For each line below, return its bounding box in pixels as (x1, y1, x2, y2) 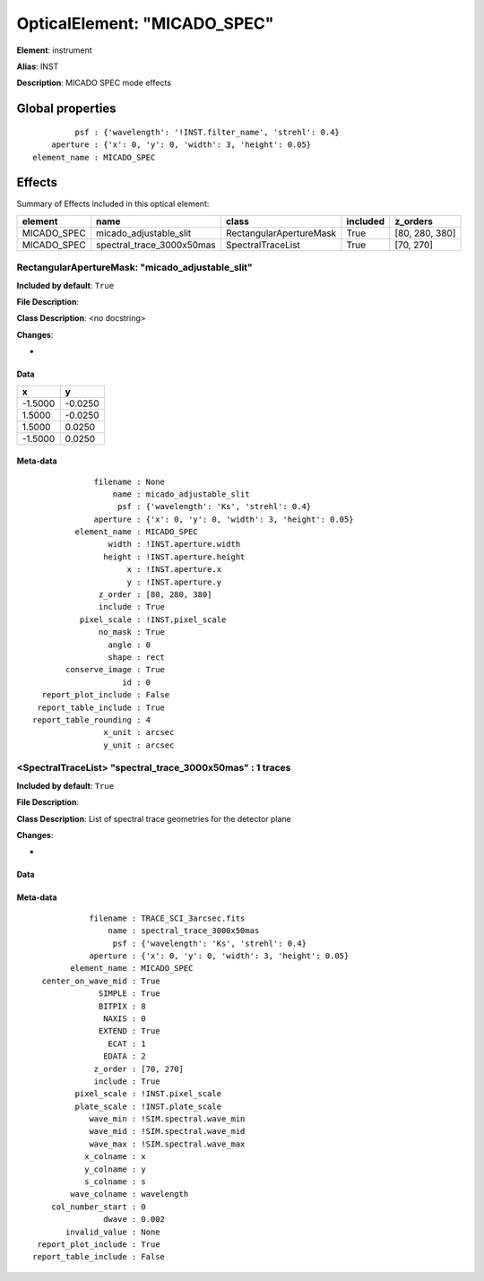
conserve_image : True (65, 664, 166, 675)
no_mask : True (99, 628, 166, 637)
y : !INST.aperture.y (126, 576, 222, 587)
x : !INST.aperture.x (126, 565, 222, 575)
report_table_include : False (32, 1251, 166, 1262)
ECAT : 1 (108, 1038, 147, 1049)
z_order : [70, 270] (93, 1063, 184, 1074)
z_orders (394, 215, 434, 228)
